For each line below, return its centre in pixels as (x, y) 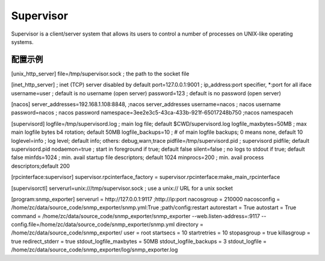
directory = (190, 225)
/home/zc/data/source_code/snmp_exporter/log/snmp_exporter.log (94, 250)
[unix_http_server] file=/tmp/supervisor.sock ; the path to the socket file (100, 74)
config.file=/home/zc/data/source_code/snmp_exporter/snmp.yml (93, 225)
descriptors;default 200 (41, 166)
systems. (22, 42)
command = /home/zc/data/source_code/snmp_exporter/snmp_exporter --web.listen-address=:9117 (135, 216)
